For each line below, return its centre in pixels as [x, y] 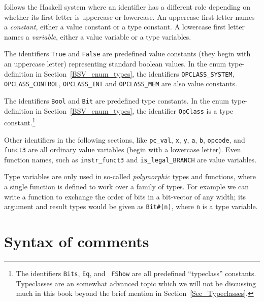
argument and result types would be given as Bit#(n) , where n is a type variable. [131, 206]
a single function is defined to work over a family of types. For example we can [126, 187]
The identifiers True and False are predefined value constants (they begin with [127, 54]
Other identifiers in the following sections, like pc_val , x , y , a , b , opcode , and [125, 139]
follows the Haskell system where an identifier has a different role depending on [127, 7]
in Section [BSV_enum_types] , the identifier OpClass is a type [135, 110]
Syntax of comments [77, 241]
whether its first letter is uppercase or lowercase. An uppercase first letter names [129, 16]
